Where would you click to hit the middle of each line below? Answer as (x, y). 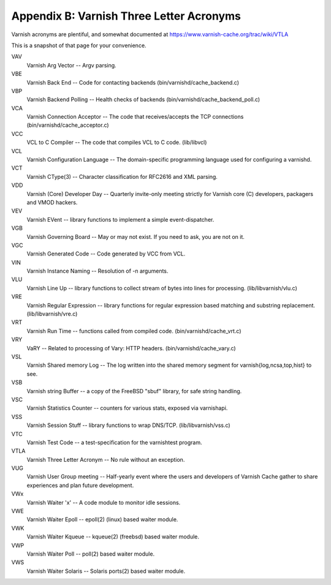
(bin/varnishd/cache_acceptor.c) (68, 125)
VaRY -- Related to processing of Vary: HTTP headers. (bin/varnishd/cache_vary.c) (131, 348)
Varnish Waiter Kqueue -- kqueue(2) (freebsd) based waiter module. (113, 537)
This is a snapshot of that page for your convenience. (79, 45)
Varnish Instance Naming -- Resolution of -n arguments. (97, 271)
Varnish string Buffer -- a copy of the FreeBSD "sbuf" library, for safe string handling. (134, 391)
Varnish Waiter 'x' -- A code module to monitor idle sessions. (104, 502)
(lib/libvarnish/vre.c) (52, 314)
